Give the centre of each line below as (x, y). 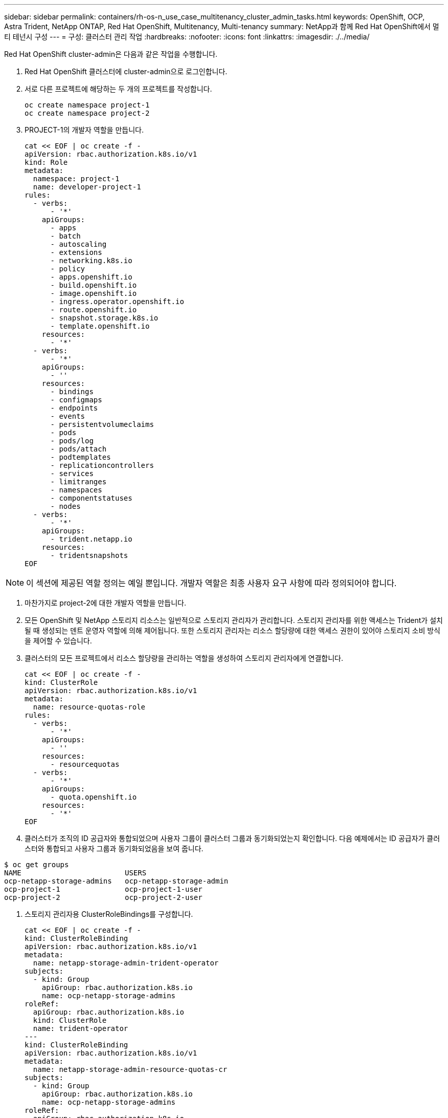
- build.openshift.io (94, 285)
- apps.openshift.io (91, 277)
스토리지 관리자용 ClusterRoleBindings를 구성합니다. (109, 914)
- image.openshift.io (94, 293)
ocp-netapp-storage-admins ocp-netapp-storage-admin (116, 881)
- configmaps (76, 400)
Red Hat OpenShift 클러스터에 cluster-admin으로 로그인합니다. (126, 71)
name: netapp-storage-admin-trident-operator (126, 963)
